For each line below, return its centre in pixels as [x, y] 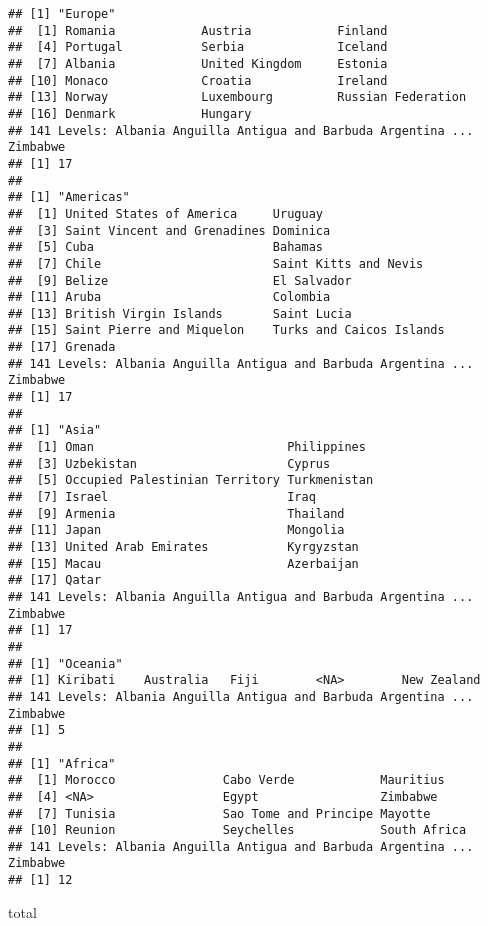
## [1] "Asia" [55, 430]
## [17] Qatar [55, 580]
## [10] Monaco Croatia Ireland [198, 80]
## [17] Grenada [62, 347]
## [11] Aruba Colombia [169, 297]
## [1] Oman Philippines [187, 447]
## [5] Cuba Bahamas [165, 247]
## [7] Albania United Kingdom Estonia [198, 63]
